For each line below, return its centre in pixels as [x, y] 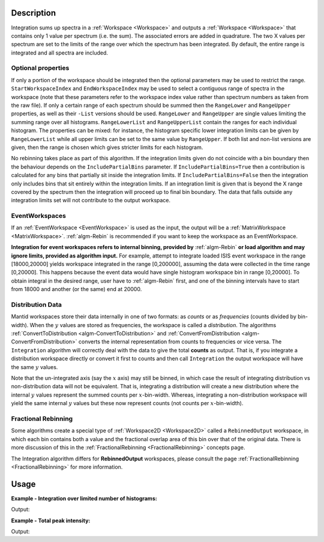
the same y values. [34, 367]
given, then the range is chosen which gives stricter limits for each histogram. [107, 147]
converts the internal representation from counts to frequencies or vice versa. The [180, 342]
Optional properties [40, 68]
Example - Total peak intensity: [51, 520]
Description [34, 13]
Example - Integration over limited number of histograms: [84, 498]
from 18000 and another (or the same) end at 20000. [76, 289]
